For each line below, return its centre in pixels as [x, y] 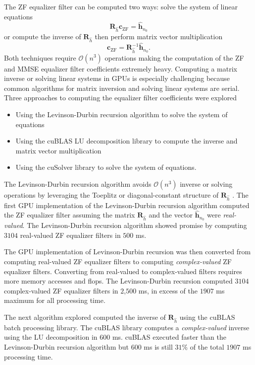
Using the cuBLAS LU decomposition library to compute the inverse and [127, 141]
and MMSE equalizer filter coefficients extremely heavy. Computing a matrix [121, 68]
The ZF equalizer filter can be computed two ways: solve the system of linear [121, 6]
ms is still [158, 346]
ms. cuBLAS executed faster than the [169, 337]
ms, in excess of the [168, 290]
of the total [207, 346]
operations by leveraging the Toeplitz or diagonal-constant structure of [111, 194]
